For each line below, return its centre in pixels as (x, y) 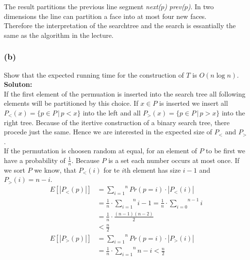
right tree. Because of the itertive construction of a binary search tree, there (117, 122)
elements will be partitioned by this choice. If (71, 103)
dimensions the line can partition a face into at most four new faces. (105, 16)
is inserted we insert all (194, 103)
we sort (15, 170)
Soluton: (18, 84)
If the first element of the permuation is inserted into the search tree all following (125, 93)
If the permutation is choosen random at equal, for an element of (100, 151)
